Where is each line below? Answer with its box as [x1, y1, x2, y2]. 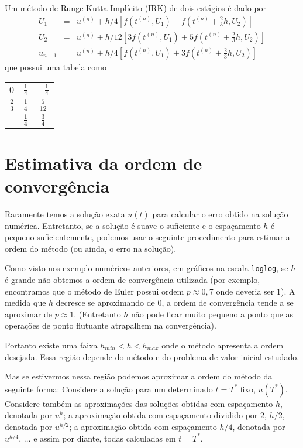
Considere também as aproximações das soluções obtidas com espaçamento [5, 397, 273, 409]
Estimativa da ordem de [5, 151, 202, 175]
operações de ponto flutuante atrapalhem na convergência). [5, 319, 216, 331]
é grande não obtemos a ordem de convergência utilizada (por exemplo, [5, 273, 260, 286]
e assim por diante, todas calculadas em [33, 432, 176, 444]
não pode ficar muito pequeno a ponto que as [131, 307, 294, 320]
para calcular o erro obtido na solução [152, 208, 288, 220]
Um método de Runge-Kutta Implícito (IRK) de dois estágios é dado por [5, 2, 267, 13]
